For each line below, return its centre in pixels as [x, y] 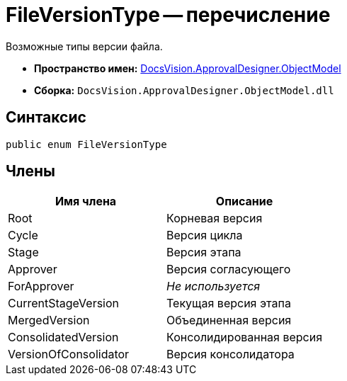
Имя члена [86, 201]
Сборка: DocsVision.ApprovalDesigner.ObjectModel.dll [184, 90]
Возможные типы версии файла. [84, 46]
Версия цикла [205, 235]
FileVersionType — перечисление [168, 15]
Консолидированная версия [245, 337]
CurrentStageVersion [64, 303]
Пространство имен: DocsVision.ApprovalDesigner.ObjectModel [188, 68]
